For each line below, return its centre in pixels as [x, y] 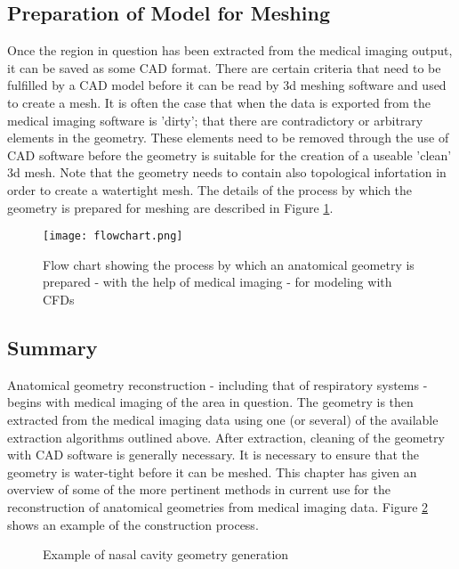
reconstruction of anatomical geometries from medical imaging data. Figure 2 [218, 506]
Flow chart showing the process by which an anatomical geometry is [229, 264]
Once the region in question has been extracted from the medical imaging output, [230, 50]
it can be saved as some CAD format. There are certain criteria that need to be [224, 67]
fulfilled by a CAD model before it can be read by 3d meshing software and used [227, 85]
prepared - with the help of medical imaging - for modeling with [217, 282]
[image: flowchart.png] [113, 236]
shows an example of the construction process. [133, 524]
